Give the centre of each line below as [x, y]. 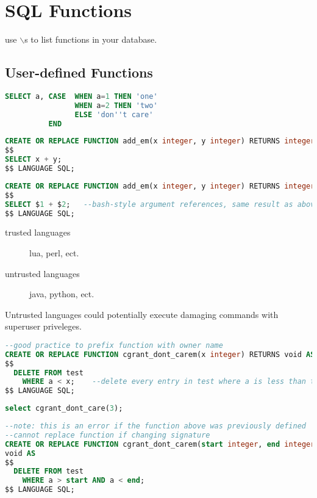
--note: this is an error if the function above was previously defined [155, 426]
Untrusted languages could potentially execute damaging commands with [142, 314]
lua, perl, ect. [54, 253]
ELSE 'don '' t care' [114, 114]
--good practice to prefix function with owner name [114, 345]
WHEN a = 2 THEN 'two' [116, 105]
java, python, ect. [62, 294]
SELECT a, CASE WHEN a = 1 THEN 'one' [81, 96]
